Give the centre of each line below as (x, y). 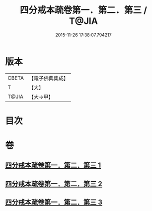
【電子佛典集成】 (48, 78)
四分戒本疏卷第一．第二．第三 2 (54, 184)
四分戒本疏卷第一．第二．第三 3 (54, 202)
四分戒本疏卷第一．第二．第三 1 (53, 165)
